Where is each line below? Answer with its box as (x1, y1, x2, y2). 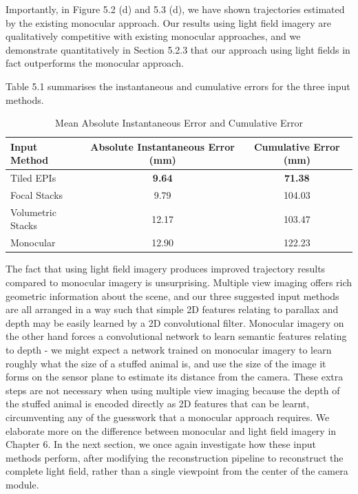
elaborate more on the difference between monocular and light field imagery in (6, 423, 337, 438)
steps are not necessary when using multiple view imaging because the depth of (6, 383, 340, 397)
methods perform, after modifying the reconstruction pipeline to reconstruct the (6, 450, 344, 464)
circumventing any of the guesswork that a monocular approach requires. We (6, 409, 330, 424)
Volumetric (10, 204, 56, 219)
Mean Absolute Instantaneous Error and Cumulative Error (55, 116, 303, 130)
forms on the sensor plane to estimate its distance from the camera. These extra (6, 369, 344, 384)
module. (6, 477, 39, 491)
